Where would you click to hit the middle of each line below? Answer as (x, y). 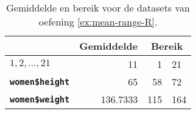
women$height (40, 82)
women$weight (40, 99)
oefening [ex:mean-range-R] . (98, 22)
